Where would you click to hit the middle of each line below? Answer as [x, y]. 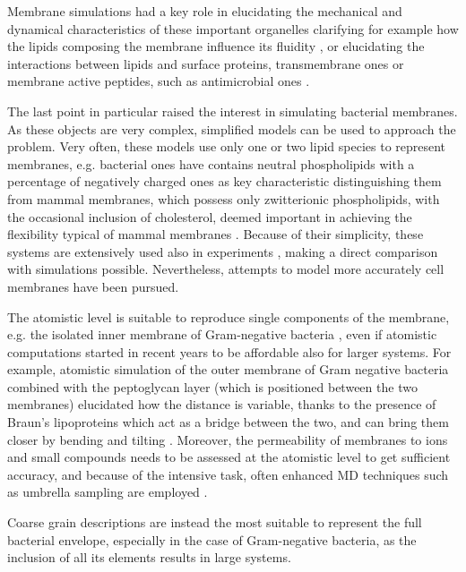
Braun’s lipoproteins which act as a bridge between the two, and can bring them [228, 422]
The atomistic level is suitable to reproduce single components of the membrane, [229, 316]
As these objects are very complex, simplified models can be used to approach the [232, 128]
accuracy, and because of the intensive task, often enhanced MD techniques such [228, 474]
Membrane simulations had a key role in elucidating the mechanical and [205, 11]
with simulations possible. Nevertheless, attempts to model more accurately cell [226, 269]
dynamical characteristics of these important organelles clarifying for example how [233, 28]
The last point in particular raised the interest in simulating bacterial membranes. [233, 111]
